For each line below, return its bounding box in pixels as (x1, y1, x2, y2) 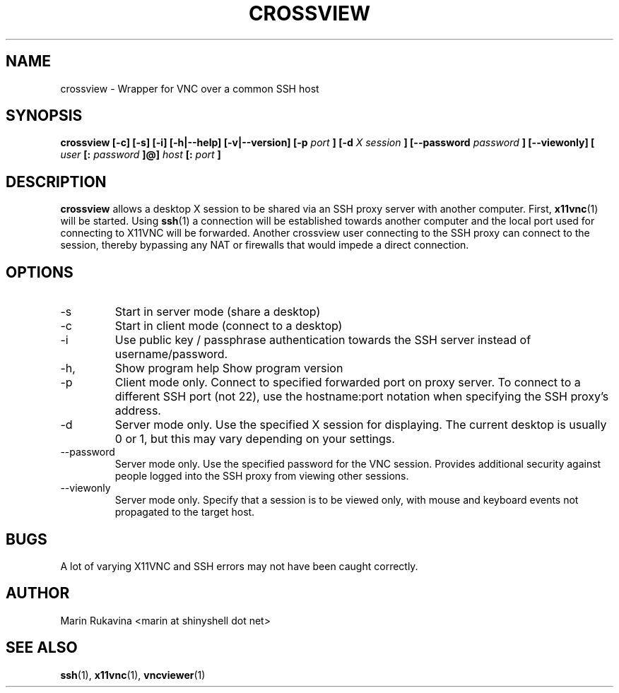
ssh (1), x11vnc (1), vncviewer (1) (60, 668, 206, 681)
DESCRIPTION (6, 172, 107, 191)
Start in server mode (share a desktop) (114, 304, 321, 319)
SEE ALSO (6, 639, 78, 657)
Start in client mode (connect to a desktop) (114, 319, 343, 333)
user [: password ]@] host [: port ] (60, 148, 221, 161)
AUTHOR (6, 584, 70, 603)
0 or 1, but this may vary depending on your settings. (114, 432, 395, 446)
